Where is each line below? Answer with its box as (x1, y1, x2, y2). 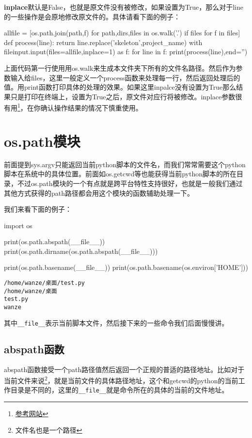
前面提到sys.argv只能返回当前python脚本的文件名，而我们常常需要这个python (4, 159, 246, 169)
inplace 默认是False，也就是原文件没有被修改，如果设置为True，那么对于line (4, 2, 244, 12)
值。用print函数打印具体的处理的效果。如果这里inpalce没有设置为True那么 (4, 82, 236, 92)
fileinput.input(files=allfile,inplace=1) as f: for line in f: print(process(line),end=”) (4, 47, 248, 57)
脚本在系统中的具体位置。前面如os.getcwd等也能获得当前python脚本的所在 (4, 169, 236, 179)
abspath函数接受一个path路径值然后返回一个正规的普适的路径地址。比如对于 (4, 364, 245, 374)
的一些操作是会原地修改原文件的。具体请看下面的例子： (4, 11, 180, 21)
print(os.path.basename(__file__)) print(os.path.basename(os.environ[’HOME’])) (4, 262, 249, 272)
